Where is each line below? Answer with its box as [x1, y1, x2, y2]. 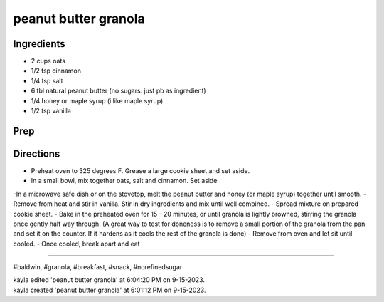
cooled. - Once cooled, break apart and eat [13, 239, 140, 248]
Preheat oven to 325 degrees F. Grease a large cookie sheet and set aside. [31, 166, 250, 175]
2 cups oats [31, 57, 65, 66]
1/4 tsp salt [31, 76, 63, 85]
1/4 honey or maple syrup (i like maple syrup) [31, 96, 164, 105]
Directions [13, 147, 60, 160]
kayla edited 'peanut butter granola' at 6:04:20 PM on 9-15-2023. [13, 276, 206, 284]
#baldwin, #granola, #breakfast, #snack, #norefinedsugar [13, 263, 183, 271]
